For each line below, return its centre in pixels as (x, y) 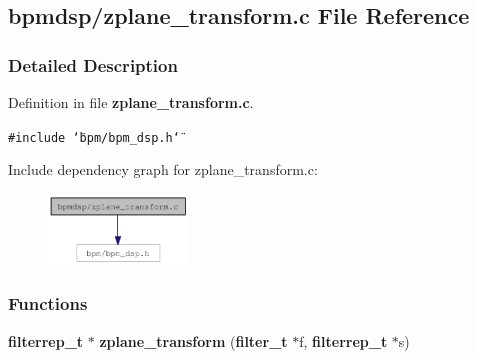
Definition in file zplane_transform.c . (131, 102)
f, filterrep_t (343, 340)
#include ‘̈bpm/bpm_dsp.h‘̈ (94, 137)
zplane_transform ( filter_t (193, 340)
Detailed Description (93, 64)
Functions (48, 303)
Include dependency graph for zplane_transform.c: (163, 169)
